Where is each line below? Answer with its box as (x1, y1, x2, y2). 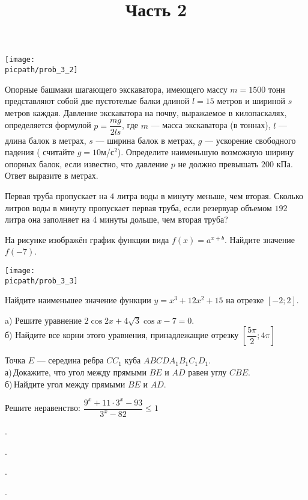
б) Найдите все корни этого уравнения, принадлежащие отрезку (5, 329, 239, 341)
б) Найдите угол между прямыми (5, 377, 125, 390)
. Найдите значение (224, 233, 295, 245)
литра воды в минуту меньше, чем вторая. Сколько (117, 189, 304, 202)
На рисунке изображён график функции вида (5, 233, 169, 245)
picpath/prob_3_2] (5, 66, 78, 75)
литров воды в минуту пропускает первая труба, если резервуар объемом (5, 201, 272, 214)
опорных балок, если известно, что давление (5, 157, 169, 170)
